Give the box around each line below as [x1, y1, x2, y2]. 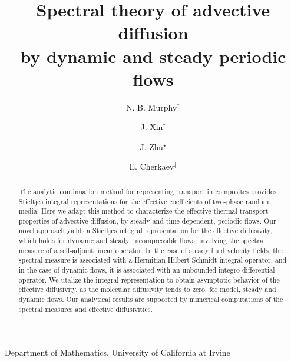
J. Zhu [140, 140, 163, 152]
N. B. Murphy [126, 101, 177, 113]
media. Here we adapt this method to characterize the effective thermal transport [18, 206, 269, 216]
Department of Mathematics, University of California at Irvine [5, 346, 230, 358]
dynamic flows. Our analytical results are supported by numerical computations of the [18, 294, 283, 304]
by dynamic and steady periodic [20, 44, 286, 68]
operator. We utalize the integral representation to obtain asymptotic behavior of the [18, 274, 280, 284]
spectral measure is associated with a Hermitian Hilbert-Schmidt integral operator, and [18, 255, 287, 265]
